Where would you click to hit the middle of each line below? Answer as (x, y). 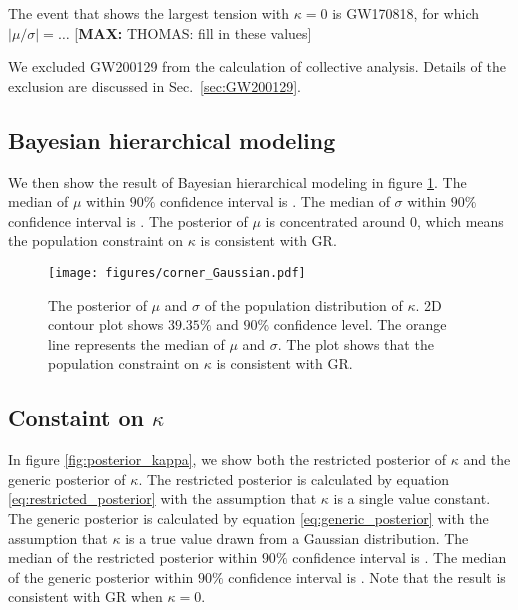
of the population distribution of (303, 304)
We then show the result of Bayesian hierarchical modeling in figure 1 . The (237, 181)
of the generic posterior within (101, 576)
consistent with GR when (85, 596)
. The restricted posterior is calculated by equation (294, 478)
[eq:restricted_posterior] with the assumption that (162, 498)
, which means (460, 220)
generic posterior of (67, 478)
